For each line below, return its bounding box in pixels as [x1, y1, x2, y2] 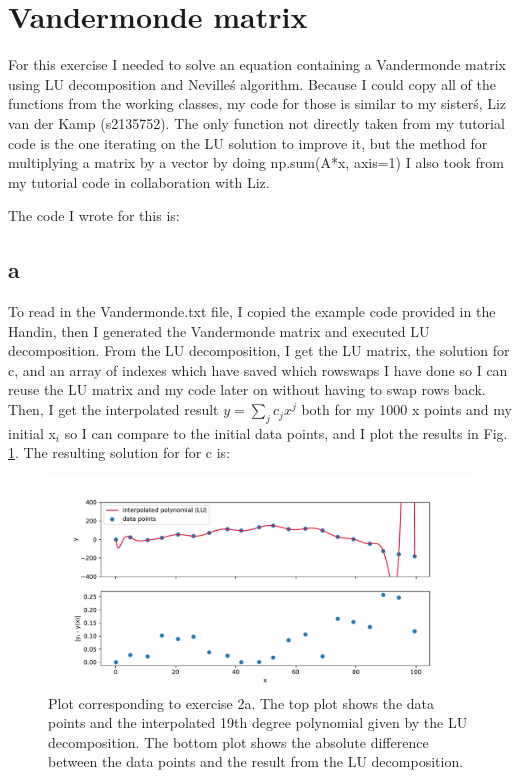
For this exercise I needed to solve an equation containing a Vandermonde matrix [8, 54, 506, 75]
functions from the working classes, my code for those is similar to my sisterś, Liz [8, 93, 507, 114]
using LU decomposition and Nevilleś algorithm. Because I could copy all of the [8, 73, 496, 94]
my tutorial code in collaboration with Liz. [8, 171, 270, 192]
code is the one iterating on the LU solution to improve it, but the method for [8, 132, 488, 153]
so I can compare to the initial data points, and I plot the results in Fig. [64, 422, 508, 443]
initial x [8, 422, 56, 443]
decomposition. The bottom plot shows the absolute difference [48, 731, 429, 752]
